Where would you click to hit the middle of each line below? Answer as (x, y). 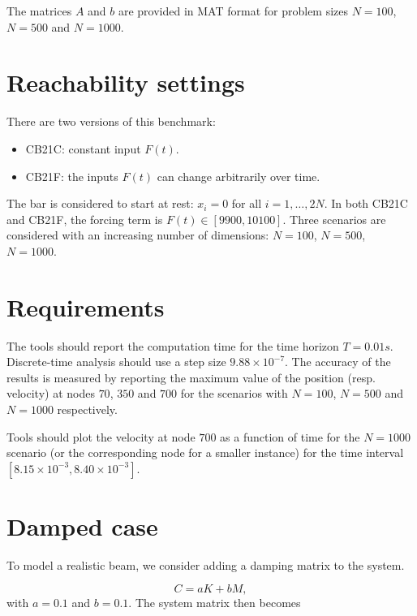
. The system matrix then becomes (215, 603)
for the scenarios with (234, 393)
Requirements (86, 306)
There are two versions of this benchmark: (111, 121)
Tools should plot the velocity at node (101, 436)
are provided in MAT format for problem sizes (233, 11)
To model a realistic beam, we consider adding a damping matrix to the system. (206, 564)
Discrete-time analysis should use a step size (116, 362)
